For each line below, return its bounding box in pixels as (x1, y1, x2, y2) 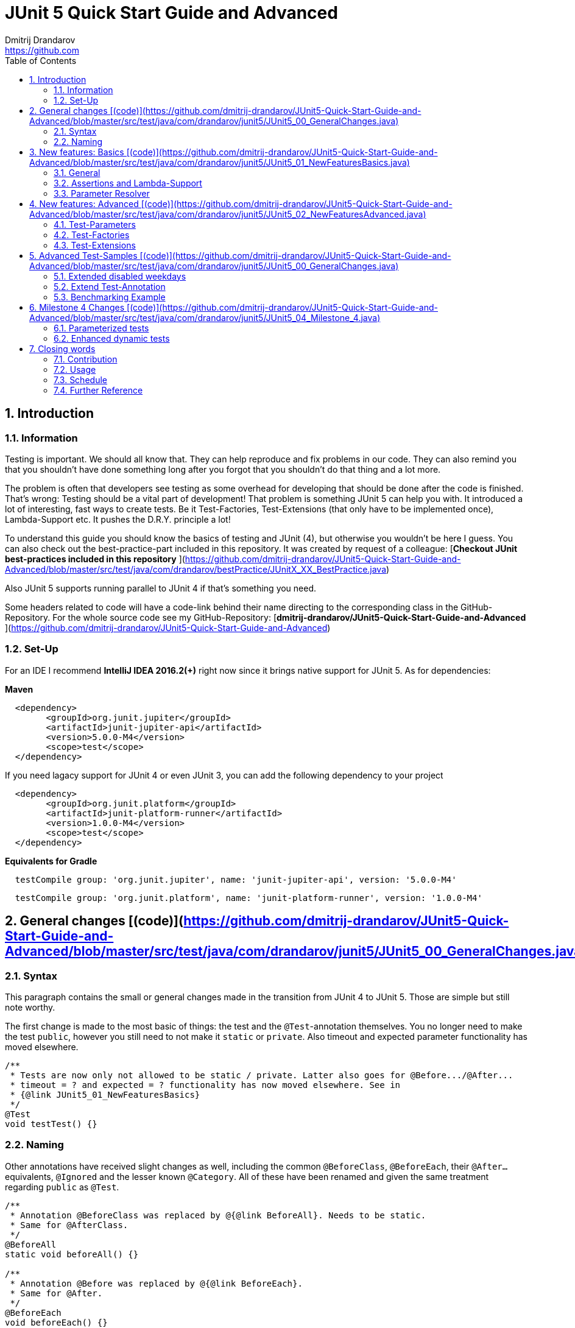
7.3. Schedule (54, 374, 107, 385)
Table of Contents (5, 55, 77, 66)
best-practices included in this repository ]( (5, 553, 185, 564)
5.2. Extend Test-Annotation (54, 281, 166, 292)
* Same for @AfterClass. (10, 1220, 129, 1230)
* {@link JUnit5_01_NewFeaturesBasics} (10, 1089, 200, 1100)
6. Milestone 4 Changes (29, 302, 125, 313)
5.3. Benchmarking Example (54, 291, 166, 302)
